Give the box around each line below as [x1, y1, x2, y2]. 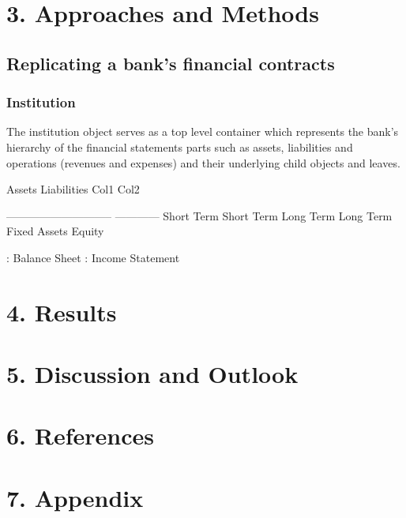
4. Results [6, 295, 117, 328]
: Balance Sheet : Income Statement [6, 249, 180, 265]
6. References [6, 419, 154, 452]
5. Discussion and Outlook [6, 358, 299, 390]
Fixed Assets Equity [6, 223, 104, 239]
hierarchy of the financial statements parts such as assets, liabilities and [6, 138, 353, 155]
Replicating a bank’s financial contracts [6, 51, 335, 75]
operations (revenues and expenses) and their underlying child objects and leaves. [6, 154, 400, 171]
